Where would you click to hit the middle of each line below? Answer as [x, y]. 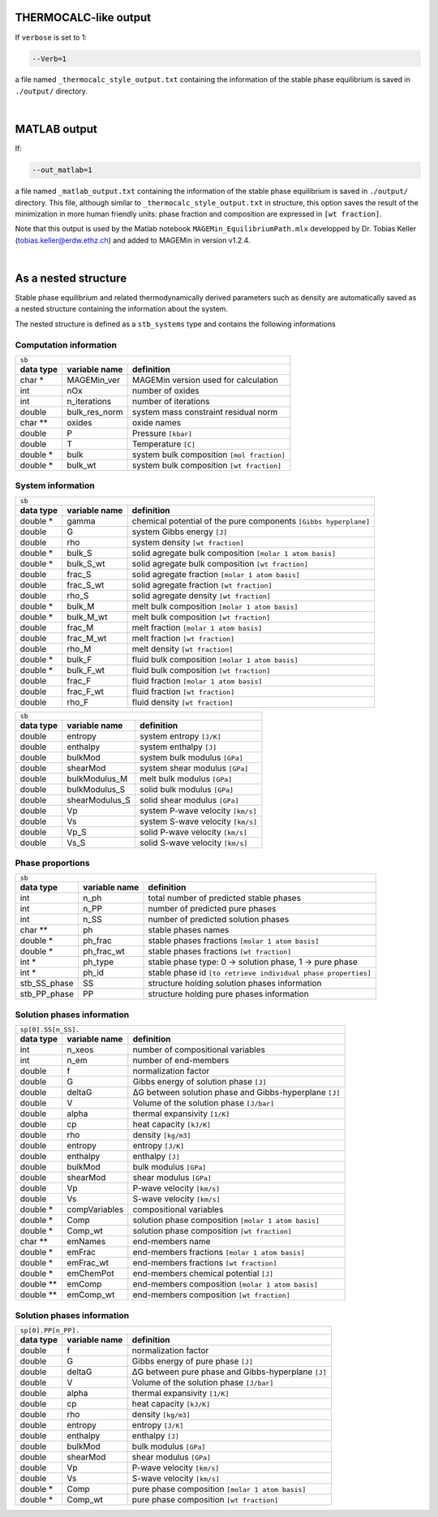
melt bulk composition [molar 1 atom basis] [215, 606]
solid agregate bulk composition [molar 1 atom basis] [234, 553]
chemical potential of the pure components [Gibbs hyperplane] [251, 521]
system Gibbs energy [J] [180, 532]
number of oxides [165, 390]
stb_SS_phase [47, 984]
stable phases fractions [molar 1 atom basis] [234, 941]
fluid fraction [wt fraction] [183, 692]
